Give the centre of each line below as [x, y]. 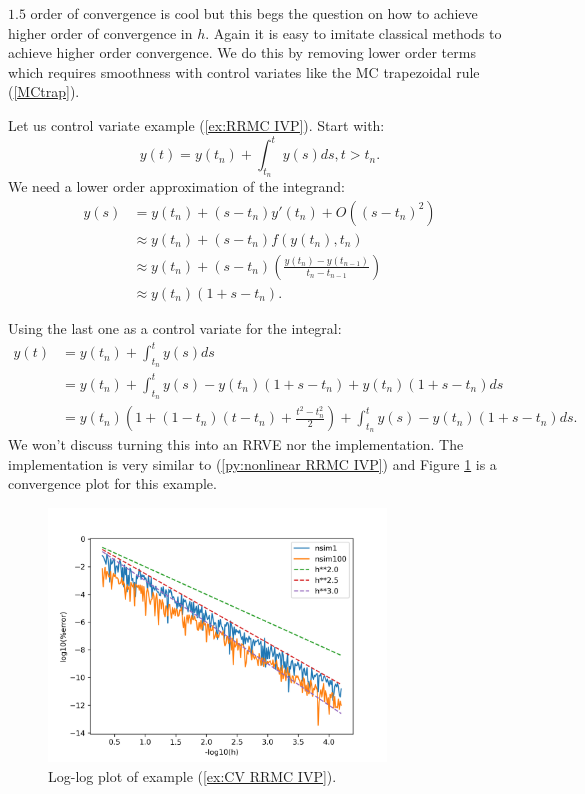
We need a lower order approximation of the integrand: [176, 186]
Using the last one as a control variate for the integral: [175, 327]
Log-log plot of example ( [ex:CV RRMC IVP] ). [192, 776]
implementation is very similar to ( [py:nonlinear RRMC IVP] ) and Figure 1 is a [252, 463]
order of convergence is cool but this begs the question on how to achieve [254, 13]
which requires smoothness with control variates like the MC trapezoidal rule [244, 71]
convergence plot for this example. [112, 483]
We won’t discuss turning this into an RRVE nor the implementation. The [236, 444]
